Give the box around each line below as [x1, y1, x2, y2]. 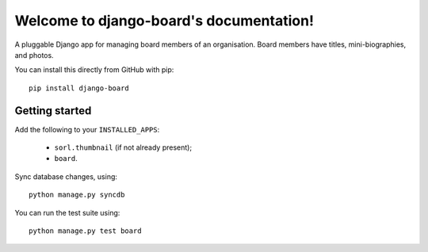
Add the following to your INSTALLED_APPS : [14, 124, 160, 134]
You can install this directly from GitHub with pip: [14, 65, 174, 74]
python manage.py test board [29, 226, 142, 235]
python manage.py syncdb [29, 190, 125, 200]
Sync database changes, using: [14, 171, 118, 181]
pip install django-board [29, 83, 130, 93]
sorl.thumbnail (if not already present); [54, 143, 193, 152]
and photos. [14, 50, 55, 59]
